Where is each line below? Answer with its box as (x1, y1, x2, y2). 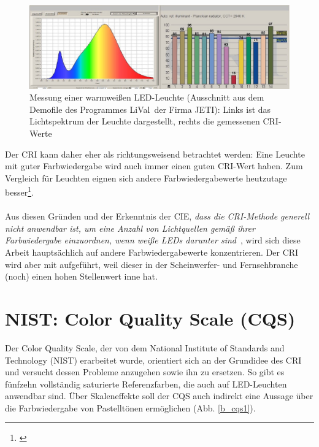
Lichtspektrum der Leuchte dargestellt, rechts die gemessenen (29, 115, 260, 128)
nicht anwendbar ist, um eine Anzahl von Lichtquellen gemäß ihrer (5, 221, 255, 234)
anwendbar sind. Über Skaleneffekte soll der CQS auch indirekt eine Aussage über (5, 389, 313, 402)
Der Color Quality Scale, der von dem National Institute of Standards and (5, 341, 285, 354)
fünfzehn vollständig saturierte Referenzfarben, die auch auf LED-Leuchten (5, 377, 287, 390)
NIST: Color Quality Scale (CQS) (5, 305, 296, 330)
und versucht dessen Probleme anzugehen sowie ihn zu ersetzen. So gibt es (5, 365, 285, 378)
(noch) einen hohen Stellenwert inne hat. (5, 270, 158, 283)
